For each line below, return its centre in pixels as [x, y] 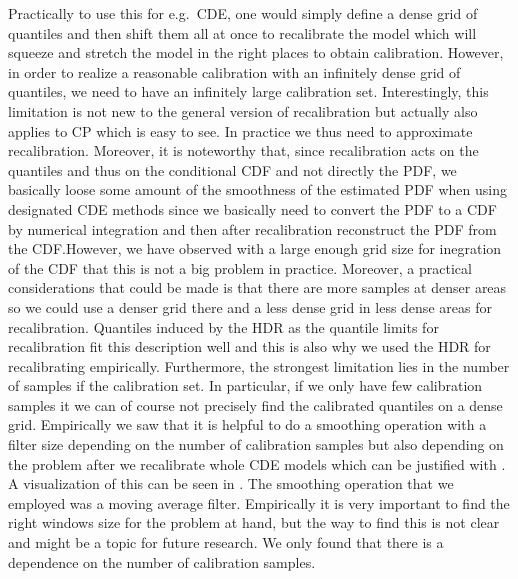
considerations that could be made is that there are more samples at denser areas [257, 287]
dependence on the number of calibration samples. [162, 561]
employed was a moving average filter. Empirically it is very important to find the [259, 502]
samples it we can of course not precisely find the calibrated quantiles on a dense [255, 404]
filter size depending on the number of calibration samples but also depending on [256, 444]
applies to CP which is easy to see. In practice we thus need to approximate [240, 130]
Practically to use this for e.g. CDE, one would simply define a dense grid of [243, 13]
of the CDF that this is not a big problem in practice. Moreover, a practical [240, 267]
